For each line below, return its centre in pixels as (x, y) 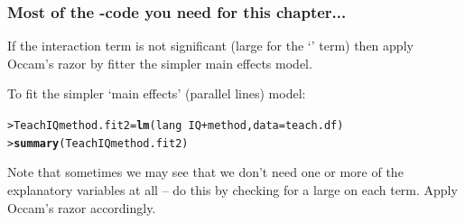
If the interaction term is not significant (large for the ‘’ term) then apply (210, 46)
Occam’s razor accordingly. (82, 207)
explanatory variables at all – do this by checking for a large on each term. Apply (232, 189)
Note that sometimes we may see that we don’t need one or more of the (205, 172)
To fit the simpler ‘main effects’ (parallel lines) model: (157, 93)
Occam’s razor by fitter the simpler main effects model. (160, 63)
